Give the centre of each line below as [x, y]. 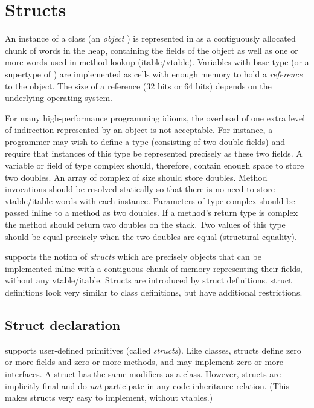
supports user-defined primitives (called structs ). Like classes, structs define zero [153, 350]
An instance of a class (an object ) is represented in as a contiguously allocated [150, 38]
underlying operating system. [59, 98]
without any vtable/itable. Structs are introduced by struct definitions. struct [149, 280]
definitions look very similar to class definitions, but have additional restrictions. [154, 292]
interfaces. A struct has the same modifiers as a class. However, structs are [143, 373]
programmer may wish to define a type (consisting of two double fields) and [145, 141]
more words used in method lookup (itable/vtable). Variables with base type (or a [157, 62]
